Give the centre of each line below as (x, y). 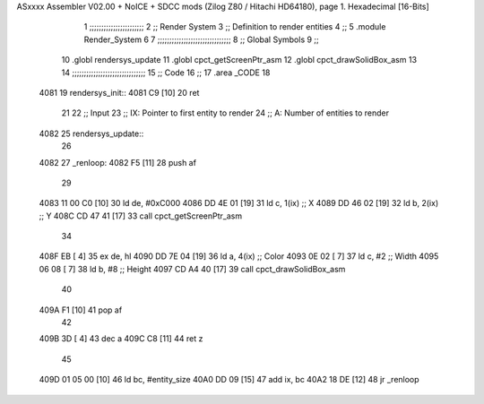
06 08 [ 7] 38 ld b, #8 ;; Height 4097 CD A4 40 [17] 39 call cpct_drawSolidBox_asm (192, 269)
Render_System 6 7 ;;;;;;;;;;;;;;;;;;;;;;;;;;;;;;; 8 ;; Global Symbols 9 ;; (202, 39)
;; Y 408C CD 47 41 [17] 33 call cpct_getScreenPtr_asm (140, 216)
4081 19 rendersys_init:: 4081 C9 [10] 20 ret (119, 92)
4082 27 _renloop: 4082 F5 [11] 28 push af (118, 162)
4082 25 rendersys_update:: (91, 133)
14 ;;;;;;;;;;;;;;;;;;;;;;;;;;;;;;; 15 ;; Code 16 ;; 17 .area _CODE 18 (166, 73)
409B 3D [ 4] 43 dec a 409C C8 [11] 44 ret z (121, 339)
